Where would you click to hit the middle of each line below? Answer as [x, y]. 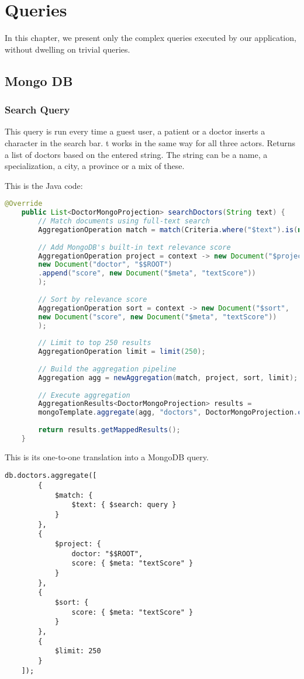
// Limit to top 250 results [95, 343]
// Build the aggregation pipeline [107, 369]
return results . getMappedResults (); [109, 430]
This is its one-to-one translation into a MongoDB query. [107, 456]
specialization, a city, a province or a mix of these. [95, 166]
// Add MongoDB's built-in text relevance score [134, 247]
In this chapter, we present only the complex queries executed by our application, [151, 38]
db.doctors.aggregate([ [51, 476]
